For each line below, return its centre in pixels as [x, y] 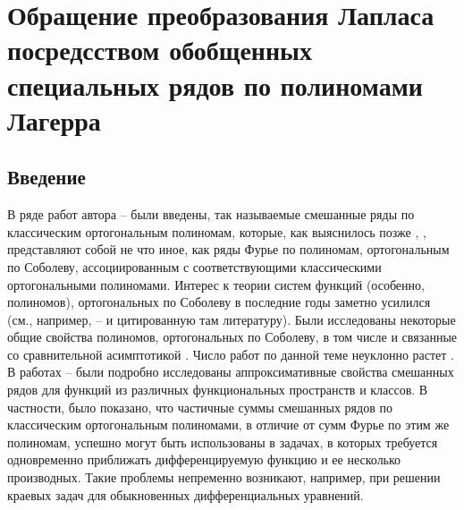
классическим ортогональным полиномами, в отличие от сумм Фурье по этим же [228, 425]
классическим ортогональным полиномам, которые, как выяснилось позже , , [217, 231]
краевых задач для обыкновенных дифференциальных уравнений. [186, 494]
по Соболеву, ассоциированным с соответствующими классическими [194, 266]
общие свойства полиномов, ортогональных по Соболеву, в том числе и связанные [232, 337]
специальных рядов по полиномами [215, 85]
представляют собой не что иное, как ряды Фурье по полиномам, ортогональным [228, 249]
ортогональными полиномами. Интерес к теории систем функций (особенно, [216, 284]
